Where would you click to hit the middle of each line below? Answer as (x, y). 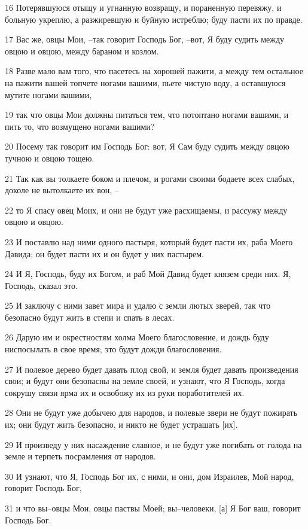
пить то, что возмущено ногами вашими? (80, 126)
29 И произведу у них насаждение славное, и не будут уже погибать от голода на (153, 444)
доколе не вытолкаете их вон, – (62, 190)
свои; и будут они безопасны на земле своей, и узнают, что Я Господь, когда (145, 381)
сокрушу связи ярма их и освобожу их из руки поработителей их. (125, 392)
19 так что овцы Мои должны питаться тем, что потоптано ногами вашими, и (147, 115)
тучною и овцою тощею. (50, 158)
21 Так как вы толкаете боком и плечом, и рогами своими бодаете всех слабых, (150, 178)
